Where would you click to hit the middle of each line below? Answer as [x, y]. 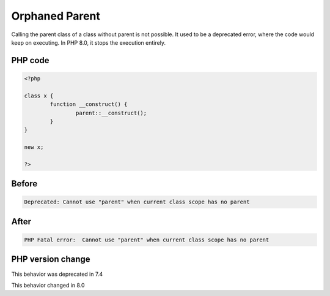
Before [24, 184]
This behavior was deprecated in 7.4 [57, 274]
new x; [34, 147]
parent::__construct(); [111, 113]
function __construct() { [89, 104]
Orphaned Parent [56, 16]
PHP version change [51, 260]
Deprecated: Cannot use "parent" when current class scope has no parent [137, 202]
